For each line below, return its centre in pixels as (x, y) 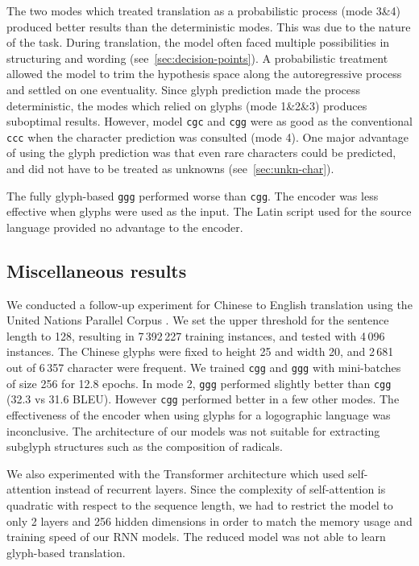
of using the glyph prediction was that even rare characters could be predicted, (201, 153)
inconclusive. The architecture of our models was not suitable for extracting (193, 430)
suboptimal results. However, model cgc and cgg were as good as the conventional (209, 121)
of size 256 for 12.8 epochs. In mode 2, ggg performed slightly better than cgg (199, 383)
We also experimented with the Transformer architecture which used (176, 473)
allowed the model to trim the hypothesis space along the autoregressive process (204, 74)
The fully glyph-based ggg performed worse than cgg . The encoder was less (193, 195)
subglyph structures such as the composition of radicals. (145, 446)
